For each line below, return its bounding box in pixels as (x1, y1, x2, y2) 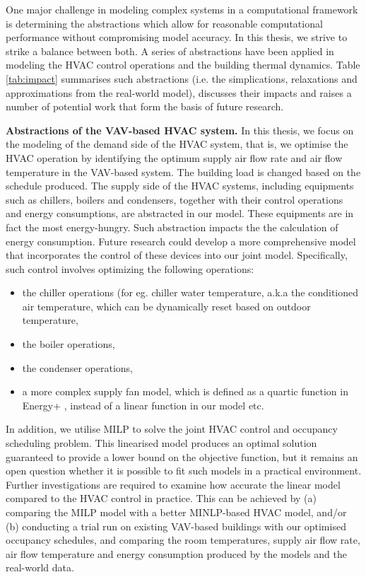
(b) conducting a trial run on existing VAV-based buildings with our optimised (6, 518, 346, 533)
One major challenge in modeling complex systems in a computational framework (6, 2, 358, 16)
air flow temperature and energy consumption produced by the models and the (6, 546, 347, 561)
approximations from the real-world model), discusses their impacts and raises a (6, 85, 352, 100)
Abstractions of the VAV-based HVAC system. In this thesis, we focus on (6, 122, 354, 137)
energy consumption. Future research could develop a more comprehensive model (6, 233, 356, 248)
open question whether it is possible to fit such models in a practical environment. (6, 463, 362, 478)
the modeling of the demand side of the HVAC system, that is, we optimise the (6, 136, 348, 151)
